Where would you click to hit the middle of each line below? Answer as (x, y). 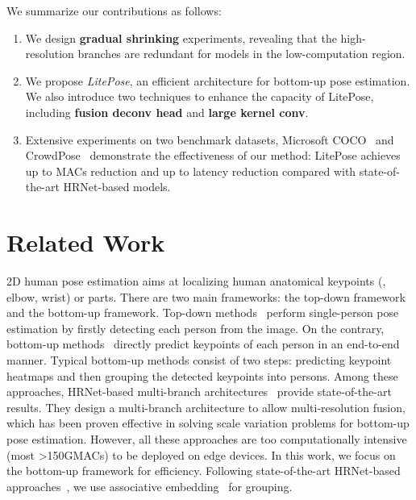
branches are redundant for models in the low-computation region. (241, 54)
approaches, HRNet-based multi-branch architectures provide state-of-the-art (199, 392)
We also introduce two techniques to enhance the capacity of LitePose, (200, 96)
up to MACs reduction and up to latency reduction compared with (191, 171)
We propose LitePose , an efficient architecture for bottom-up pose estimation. (218, 80)
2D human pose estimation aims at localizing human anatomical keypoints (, (196, 281)
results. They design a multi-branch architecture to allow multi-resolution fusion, (206, 407)
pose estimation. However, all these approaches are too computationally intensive (207, 439)
